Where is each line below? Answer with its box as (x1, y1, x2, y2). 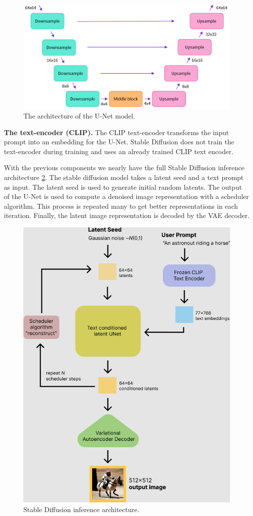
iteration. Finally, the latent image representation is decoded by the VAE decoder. (4, 210, 250, 220)
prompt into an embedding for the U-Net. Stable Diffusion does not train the (4, 137, 234, 147)
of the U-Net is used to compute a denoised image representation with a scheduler (4, 191, 249, 201)
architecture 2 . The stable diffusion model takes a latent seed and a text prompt (4, 172, 244, 182)
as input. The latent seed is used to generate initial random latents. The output (4, 181, 242, 192)
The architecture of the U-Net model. (23, 111, 136, 121)
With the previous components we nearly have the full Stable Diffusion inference (4, 162, 245, 173)
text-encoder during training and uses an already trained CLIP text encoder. (4, 146, 234, 156)
